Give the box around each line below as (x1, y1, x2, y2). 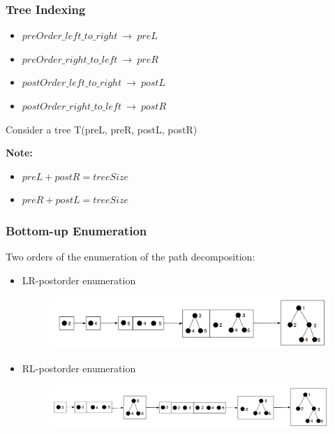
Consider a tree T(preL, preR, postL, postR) (6, 122, 198, 136)
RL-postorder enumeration (22, 360, 136, 375)
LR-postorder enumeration (22, 272, 136, 287)
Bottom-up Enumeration (6, 221, 147, 239)
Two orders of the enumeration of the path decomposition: (6, 249, 255, 264)
